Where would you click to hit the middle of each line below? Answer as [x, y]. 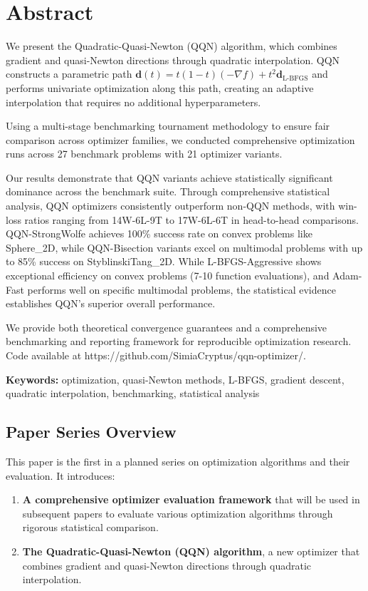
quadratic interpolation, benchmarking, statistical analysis [133, 393]
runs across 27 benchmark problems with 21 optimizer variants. [144, 154]
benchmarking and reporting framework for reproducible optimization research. [179, 341]
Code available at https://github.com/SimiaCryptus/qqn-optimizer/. [156, 355]
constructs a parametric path [69, 74]
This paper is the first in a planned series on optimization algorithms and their [178, 461]
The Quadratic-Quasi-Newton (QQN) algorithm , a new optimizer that [191, 551]
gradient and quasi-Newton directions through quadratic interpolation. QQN [173, 60]
